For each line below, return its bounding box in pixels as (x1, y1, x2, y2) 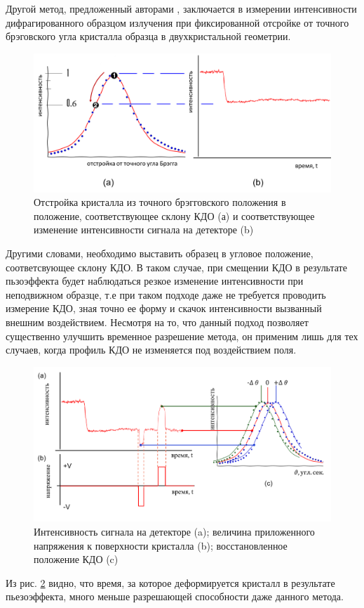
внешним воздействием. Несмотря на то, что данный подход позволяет (6, 315, 309, 330)
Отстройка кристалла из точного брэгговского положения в (34, 195, 286, 209)
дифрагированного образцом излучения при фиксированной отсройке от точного (6, 15, 349, 30)
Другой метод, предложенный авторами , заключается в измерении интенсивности (6, 1, 357, 15)
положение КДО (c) (34, 552, 119, 567)
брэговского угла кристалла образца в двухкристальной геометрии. (6, 29, 291, 44)
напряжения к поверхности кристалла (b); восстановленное (34, 538, 288, 552)
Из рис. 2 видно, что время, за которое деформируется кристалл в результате (6, 575, 335, 590)
